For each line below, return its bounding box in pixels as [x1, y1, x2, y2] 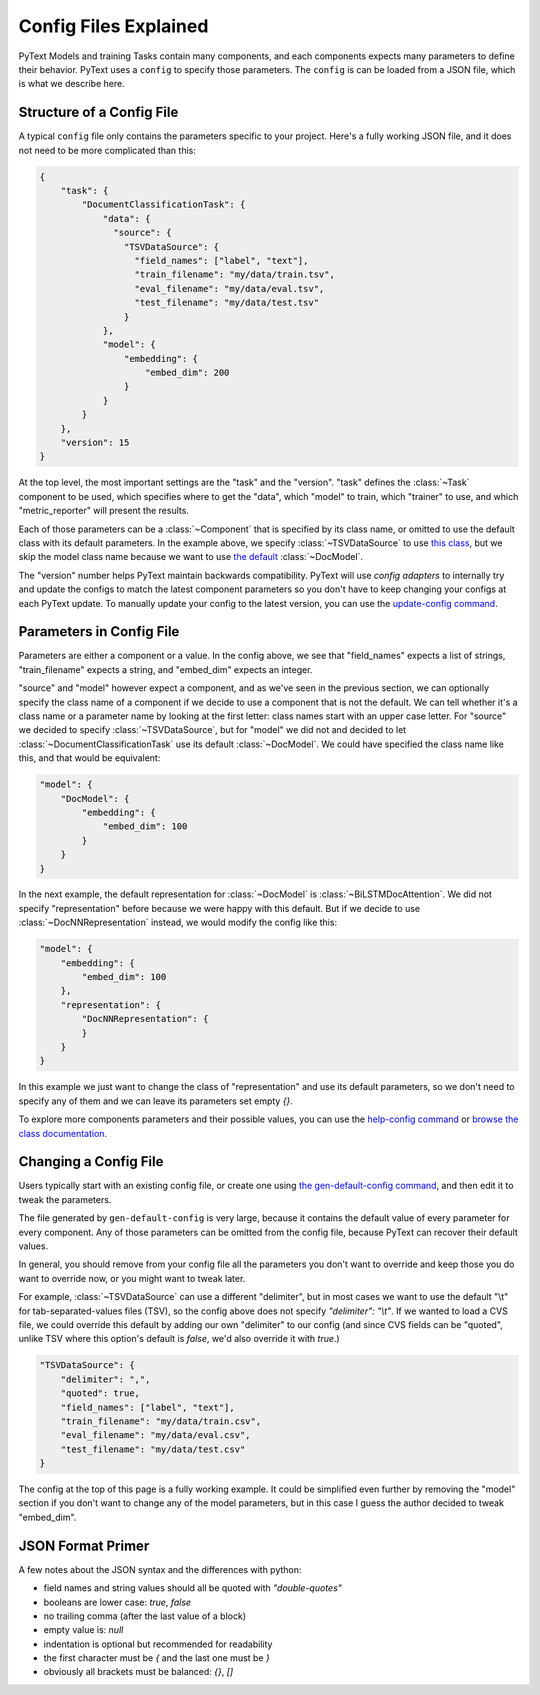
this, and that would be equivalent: [18, 752, 161, 764]
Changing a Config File [18, 1153, 164, 1170]
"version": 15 [60, 437, 130, 449]
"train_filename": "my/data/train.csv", [60, 1415, 262, 1427]
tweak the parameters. [18, 1193, 112, 1205]
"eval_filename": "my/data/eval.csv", [60, 1430, 251, 1441]
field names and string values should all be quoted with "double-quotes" [43, 1582, 342, 1594]
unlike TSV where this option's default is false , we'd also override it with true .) [18, 1333, 340, 1345]
